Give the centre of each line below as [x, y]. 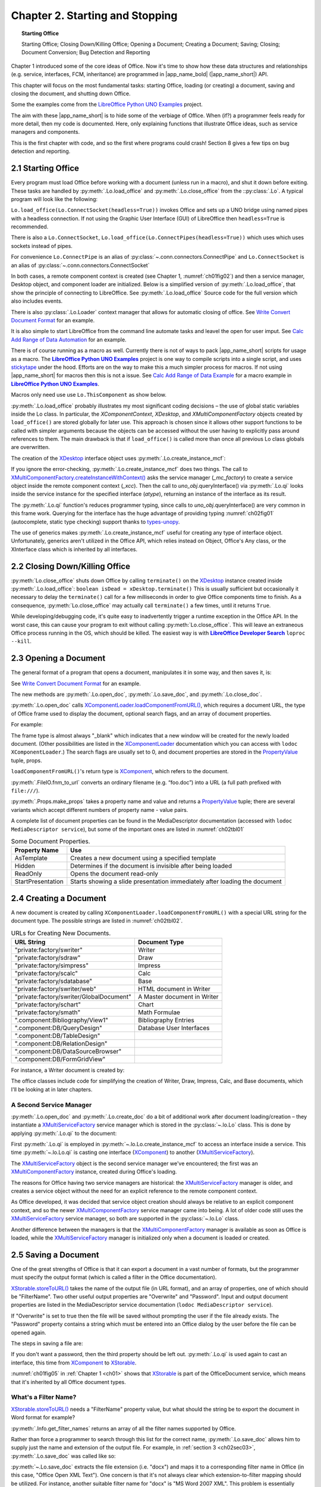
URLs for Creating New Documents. [61, 933]
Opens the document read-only [114, 874]
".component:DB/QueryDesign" [58, 1028]
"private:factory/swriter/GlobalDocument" [73, 997]
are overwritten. [31, 447]
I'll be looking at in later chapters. [52, 1089]
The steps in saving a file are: [47, 1344]
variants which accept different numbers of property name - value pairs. [100, 810]
